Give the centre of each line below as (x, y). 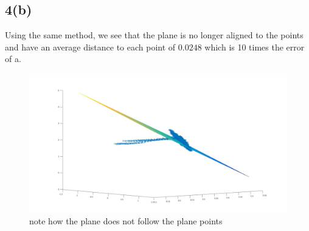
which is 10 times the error (255, 47)
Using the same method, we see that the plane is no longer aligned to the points (154, 35)
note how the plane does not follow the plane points (126, 221)
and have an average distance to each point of (90, 47)
